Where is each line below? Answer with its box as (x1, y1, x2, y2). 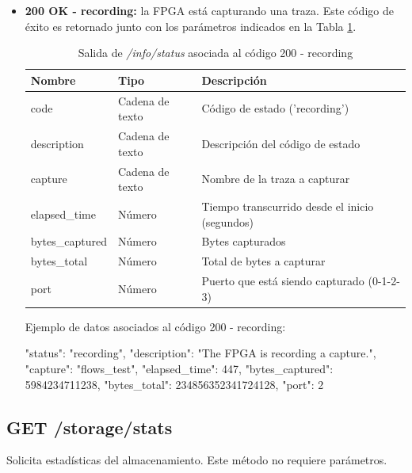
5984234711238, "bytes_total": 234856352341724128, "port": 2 (25, 376, 324, 392)
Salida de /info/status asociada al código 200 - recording (78, 44, 353, 61)
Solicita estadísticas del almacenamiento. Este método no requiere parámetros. (6, 452, 387, 468)
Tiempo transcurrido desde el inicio (201, 197, 374, 214)
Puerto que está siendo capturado (201, 273, 364, 289)
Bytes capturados (201, 233, 286, 250)
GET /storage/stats (6, 414, 173, 439)
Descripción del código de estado (201, 135, 360, 151)
